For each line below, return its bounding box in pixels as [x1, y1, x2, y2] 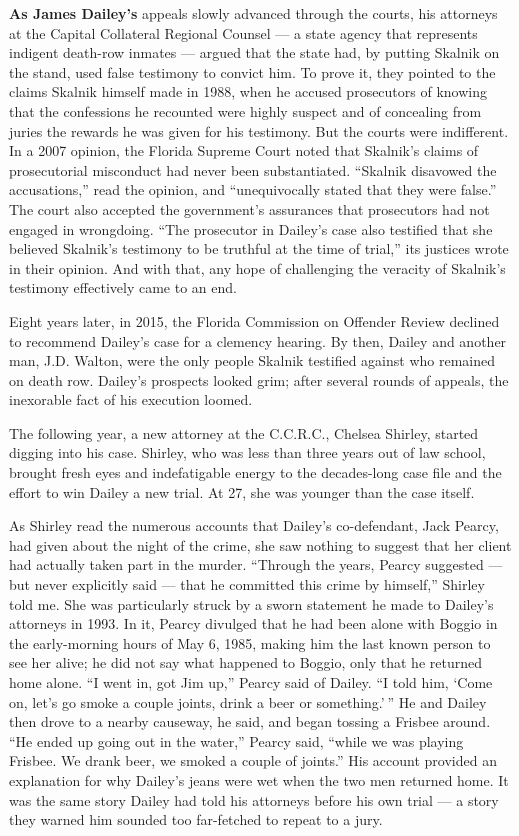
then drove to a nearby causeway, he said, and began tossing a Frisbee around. [9, 711, 491, 732]
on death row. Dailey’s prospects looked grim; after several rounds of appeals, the [9, 369, 509, 390]
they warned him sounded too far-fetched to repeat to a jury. [9, 809, 383, 830]
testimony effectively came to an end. [9, 277, 237, 298]
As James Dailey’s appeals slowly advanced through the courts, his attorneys [9, 3, 498, 23]
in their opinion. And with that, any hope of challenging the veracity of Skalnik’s [9, 257, 506, 278]
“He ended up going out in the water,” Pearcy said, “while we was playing [9, 730, 464, 751]
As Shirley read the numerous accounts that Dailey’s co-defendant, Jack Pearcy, [9, 515, 499, 536]
